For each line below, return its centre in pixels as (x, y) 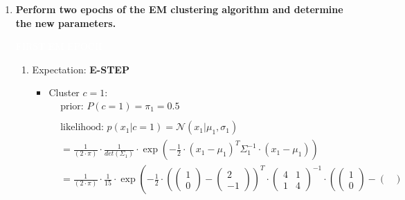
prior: (72, 106)
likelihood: (82, 128)
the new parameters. (66, 22)
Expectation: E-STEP (81, 69)
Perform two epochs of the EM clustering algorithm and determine (179, 9)
